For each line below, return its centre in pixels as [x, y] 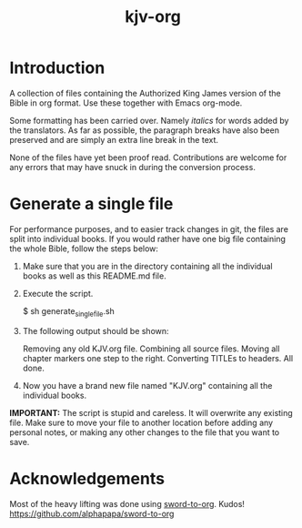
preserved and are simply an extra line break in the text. [114, 139]
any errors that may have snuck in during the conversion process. [133, 167]
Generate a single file [91, 204]
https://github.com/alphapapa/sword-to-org [92, 513]
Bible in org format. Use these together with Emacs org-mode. [126, 103]
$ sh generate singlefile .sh [69, 312]
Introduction [57, 68]
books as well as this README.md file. [94, 276]
